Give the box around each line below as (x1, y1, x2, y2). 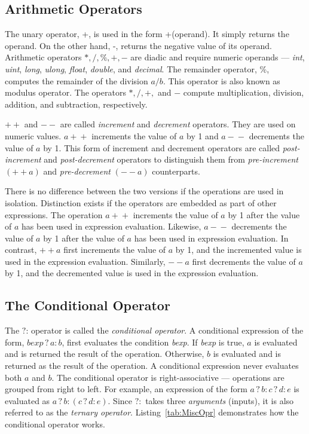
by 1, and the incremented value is (175, 243, 302, 256)
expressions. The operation (5, 208, 103, 221)
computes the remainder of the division (5, 74, 148, 87)
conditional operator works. (5, 418, 105, 430)
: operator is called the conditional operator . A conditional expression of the (26, 324, 304, 337)
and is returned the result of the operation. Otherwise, (5, 347, 204, 360)
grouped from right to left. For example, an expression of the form (5, 383, 247, 395)
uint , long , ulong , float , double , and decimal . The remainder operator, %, (5, 62, 270, 75)
